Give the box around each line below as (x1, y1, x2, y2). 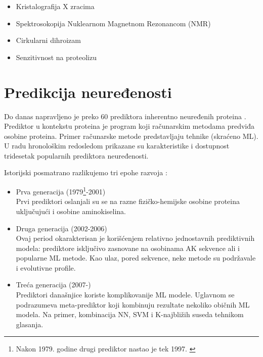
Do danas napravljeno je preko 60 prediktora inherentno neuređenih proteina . (4, 111, 246, 121)
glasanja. (16, 319, 43, 329)
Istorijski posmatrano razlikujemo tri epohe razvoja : (4, 167, 167, 178)
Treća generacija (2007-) (16, 279, 91, 290)
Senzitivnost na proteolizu (16, 52, 97, 62)
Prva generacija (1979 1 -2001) (16, 185, 106, 196)
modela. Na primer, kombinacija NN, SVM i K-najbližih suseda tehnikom (16, 309, 244, 320)
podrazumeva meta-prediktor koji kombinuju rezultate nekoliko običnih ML (16, 299, 250, 310)
